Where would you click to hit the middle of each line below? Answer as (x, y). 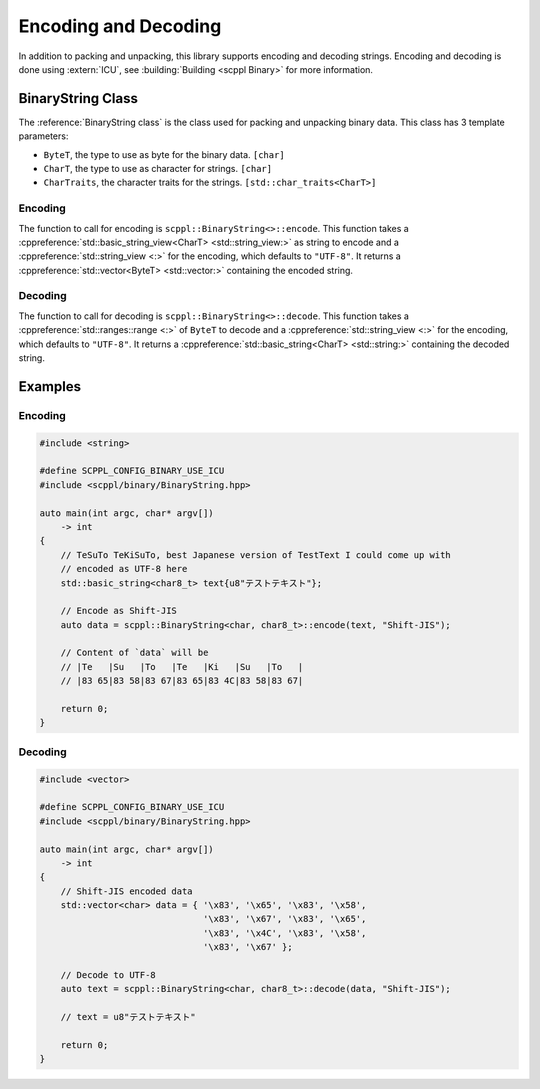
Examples (50, 386)
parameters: (43, 136)
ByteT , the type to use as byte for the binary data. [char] (164, 154)
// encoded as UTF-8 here (124, 569)
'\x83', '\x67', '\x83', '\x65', (284, 919)
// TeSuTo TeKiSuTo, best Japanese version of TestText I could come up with (256, 554)
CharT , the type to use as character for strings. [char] (158, 169)
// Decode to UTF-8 (108, 975)
